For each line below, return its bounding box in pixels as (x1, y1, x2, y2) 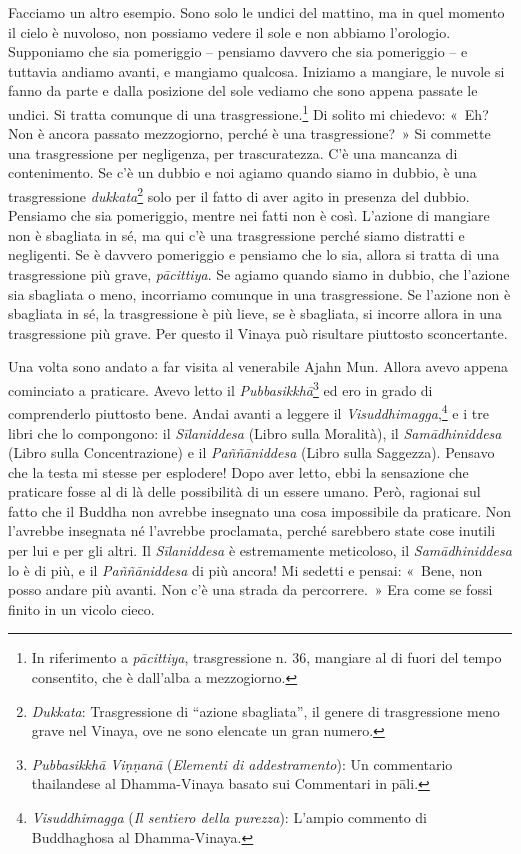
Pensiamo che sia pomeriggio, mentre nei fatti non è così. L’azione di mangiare (8, 205, 490, 226)
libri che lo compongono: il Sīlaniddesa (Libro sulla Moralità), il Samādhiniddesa (8, 422, 502, 443)
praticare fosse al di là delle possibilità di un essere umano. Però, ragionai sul (8, 481, 481, 502)
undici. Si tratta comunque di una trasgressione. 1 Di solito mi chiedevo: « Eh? (8, 100, 489, 124)
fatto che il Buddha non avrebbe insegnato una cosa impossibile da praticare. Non (8, 500, 512, 521)
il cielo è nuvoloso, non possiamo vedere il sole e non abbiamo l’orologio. (8, 21, 451, 42)
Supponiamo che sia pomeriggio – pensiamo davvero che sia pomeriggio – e (8, 41, 468, 62)
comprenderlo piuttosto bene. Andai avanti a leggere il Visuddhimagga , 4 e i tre (8, 400, 489, 423)
